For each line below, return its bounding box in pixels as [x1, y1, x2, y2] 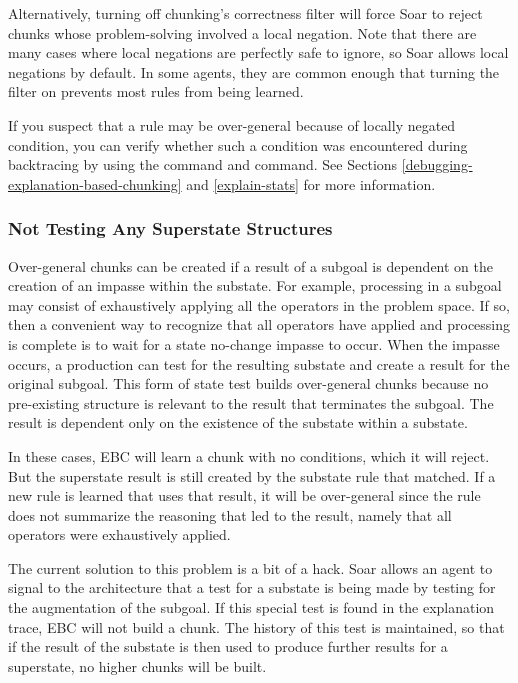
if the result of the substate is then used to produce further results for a [8, 636, 448, 657]
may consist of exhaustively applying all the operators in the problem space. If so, [8, 294, 510, 315]
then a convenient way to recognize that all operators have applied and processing [8, 314, 511, 335]
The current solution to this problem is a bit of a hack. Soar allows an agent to [8, 557, 493, 578]
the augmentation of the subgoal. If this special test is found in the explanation [8, 597, 495, 618]
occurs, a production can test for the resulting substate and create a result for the [8, 353, 510, 374]
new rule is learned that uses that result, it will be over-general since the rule [8, 485, 481, 506]
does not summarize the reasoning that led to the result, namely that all [8, 504, 452, 525]
